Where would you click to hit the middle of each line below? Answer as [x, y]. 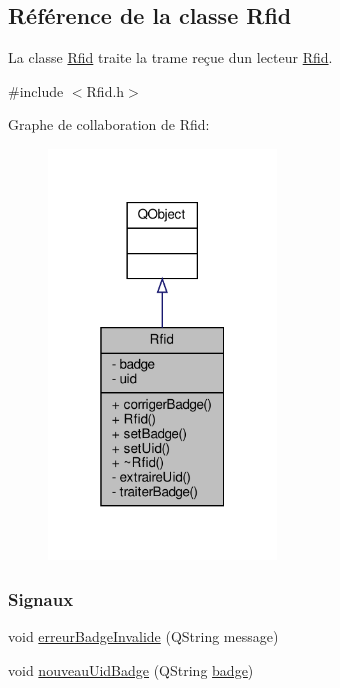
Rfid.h [105, 90]
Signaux [41, 598]
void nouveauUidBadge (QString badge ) [131, 669]
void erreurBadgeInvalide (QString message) [143, 636]
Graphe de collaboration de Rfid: [109, 124]
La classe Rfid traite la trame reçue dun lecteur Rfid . [170, 57]
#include [36, 90]
